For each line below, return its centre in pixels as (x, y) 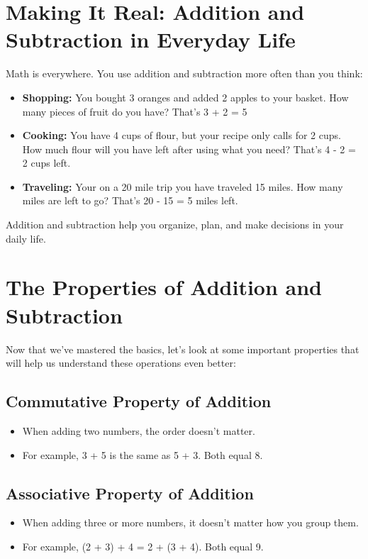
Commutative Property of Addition (139, 401)
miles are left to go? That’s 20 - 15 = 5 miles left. (130, 200)
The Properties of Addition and (164, 287)
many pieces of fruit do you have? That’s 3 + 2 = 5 (135, 111)
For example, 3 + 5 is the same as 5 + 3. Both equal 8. (143, 454)
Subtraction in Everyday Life (151, 39)
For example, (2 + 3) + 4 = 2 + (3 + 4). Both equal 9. (143, 546)
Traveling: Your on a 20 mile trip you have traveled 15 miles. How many (183, 186)
